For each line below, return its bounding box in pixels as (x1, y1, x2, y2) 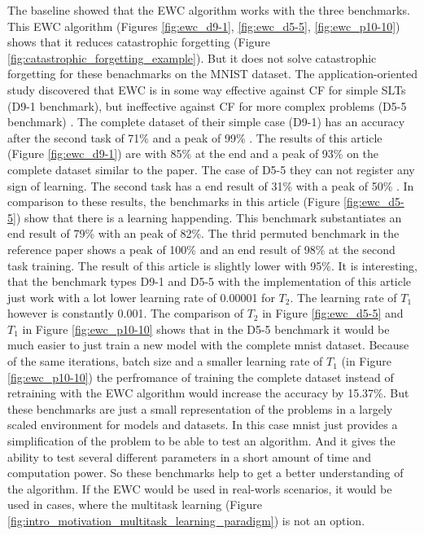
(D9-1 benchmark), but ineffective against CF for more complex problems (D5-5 (7, 97, 407, 114)
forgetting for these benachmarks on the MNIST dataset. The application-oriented (7, 65, 418, 82)
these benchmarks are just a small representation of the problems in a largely (7, 400, 393, 417)
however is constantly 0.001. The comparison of (7, 305, 244, 322)
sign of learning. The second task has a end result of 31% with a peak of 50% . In (7, 177, 414, 194)
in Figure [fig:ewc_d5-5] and (262, 305, 404, 322)
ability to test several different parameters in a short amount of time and (7, 448, 371, 465)
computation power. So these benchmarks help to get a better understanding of (7, 464, 404, 481)
